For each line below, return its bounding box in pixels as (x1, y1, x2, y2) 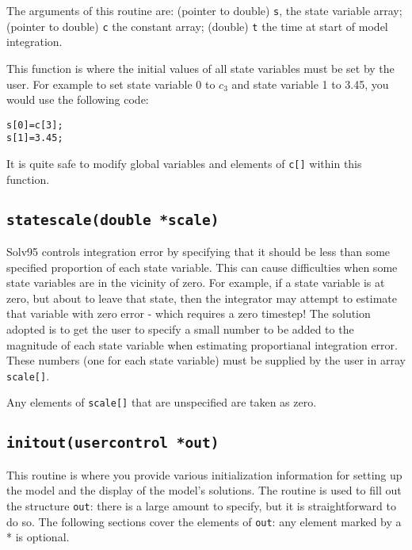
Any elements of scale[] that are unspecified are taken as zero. (6, 394, 317, 411)
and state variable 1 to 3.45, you (231, 75, 389, 92)
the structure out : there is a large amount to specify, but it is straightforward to (6, 498, 396, 514)
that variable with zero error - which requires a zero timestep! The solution (6, 305, 371, 322)
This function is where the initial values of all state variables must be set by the (6, 59, 395, 76)
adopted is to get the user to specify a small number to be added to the (6, 321, 354, 337)
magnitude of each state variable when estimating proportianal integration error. (6, 336, 398, 353)
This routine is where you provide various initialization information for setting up (6, 466, 402, 483)
